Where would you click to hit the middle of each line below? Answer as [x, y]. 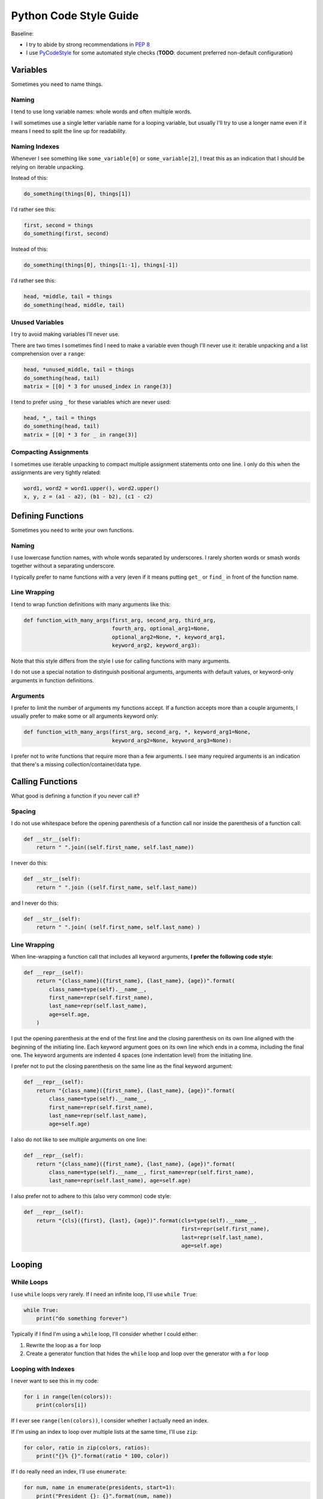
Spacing [23, 811]
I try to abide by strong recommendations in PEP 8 [88, 44]
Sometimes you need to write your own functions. [72, 530]
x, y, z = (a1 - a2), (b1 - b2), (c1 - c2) [89, 497]
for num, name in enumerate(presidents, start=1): [100, 1488]
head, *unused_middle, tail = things [79, 370]
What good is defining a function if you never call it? [75, 796]
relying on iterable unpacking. [48, 167]
